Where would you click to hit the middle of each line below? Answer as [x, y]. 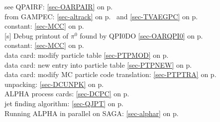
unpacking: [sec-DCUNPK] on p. [54, 84]
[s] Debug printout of [37, 35]
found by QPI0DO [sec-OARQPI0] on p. [141, 35]
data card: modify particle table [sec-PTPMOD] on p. [87, 55]
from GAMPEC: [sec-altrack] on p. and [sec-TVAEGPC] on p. [101, 16]
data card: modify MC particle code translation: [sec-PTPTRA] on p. [110, 74]
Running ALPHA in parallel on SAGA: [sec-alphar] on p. [92, 113]
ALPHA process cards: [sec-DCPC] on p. [67, 94]
